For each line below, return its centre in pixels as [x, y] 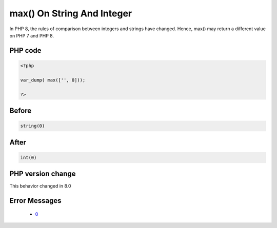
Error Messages [35, 201]
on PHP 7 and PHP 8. [32, 35]
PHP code [25, 50]
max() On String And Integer [71, 13]
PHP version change [43, 174]
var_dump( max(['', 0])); [53, 80]
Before [21, 110]
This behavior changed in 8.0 [40, 186]
